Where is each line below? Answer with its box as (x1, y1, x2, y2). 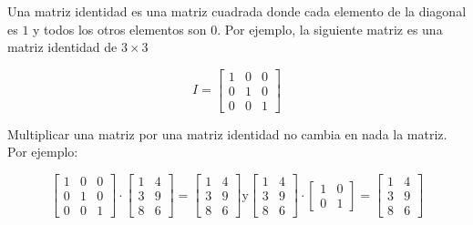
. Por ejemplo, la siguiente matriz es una (217, 19, 443, 38)
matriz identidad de (7, 37, 118, 56)
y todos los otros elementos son (33, 19, 207, 38)
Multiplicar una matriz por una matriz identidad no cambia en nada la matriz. (7, 124, 447, 143)
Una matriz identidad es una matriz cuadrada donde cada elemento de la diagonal (7, 2, 467, 20)
